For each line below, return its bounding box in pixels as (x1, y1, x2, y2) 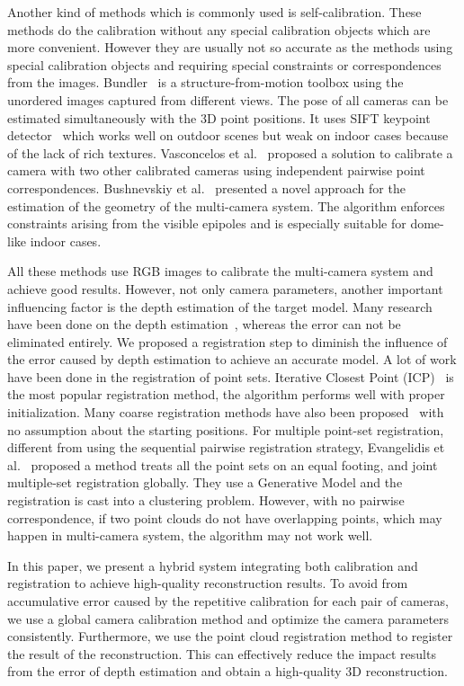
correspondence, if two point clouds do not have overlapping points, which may (7, 508, 442, 527)
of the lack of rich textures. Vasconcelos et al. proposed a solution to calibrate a (7, 143, 453, 162)
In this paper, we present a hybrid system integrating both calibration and (7, 556, 418, 575)
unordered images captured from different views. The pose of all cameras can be (7, 90, 449, 109)
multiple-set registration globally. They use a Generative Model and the (7, 473, 403, 492)
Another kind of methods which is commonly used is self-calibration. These (7, 3, 422, 21)
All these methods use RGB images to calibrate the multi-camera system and (7, 262, 433, 281)
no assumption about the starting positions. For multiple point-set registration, (7, 420, 444, 439)
